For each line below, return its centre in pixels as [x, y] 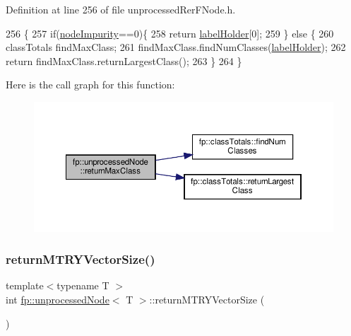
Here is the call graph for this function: [90, 85]
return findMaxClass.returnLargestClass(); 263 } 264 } [124, 60]
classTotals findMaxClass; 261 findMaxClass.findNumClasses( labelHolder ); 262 [176, 47]
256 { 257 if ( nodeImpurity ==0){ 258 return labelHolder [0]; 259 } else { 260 [170, 33]
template [25, 285]
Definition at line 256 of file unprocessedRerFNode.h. [121, 9]
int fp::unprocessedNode [58, 300]
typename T [83, 285]
